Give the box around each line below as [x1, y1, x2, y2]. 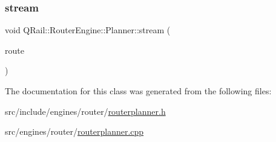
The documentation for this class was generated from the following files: [5, 85, 272, 97]
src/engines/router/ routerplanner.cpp [5, 125, 144, 138]
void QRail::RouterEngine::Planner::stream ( [5, 24, 171, 36]
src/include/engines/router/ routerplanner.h [5, 105, 166, 117]
